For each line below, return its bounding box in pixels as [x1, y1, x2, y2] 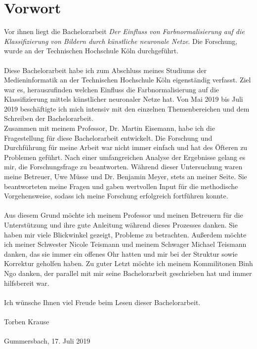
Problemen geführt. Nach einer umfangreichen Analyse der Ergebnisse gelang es [4, 152, 246, 162]
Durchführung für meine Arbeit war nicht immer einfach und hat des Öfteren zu [4, 142, 248, 153]
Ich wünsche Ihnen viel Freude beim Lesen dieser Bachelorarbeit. [4, 297, 201, 307]
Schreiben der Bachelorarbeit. [4, 113, 94, 123]
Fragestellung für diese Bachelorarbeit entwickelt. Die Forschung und [4, 132, 213, 143]
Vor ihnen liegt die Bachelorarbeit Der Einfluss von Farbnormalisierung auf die [4, 26, 245, 37]
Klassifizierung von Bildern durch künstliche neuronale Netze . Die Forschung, [4, 36, 238, 46]
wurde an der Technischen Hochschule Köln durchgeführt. [4, 45, 179, 56]
